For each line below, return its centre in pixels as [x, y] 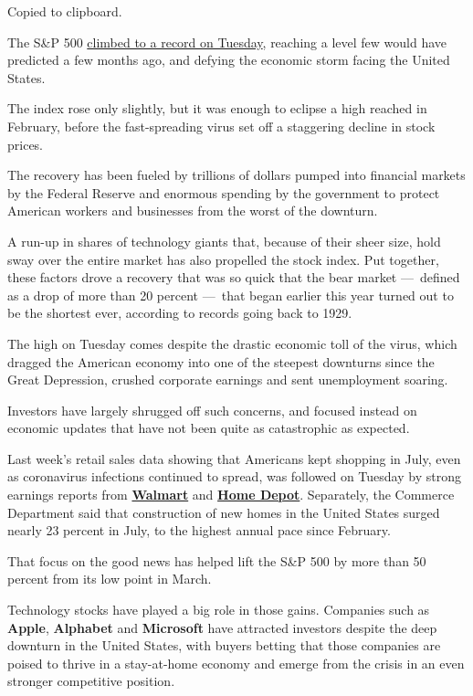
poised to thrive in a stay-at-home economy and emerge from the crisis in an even [236, 663]
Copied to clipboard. [65, 11]
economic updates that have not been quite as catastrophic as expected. [209, 428]
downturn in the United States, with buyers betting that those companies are [224, 645]
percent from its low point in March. [110, 579]
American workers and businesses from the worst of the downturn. [193, 211]
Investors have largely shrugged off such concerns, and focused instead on [212, 410]
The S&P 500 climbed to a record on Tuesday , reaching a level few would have [227, 42]
